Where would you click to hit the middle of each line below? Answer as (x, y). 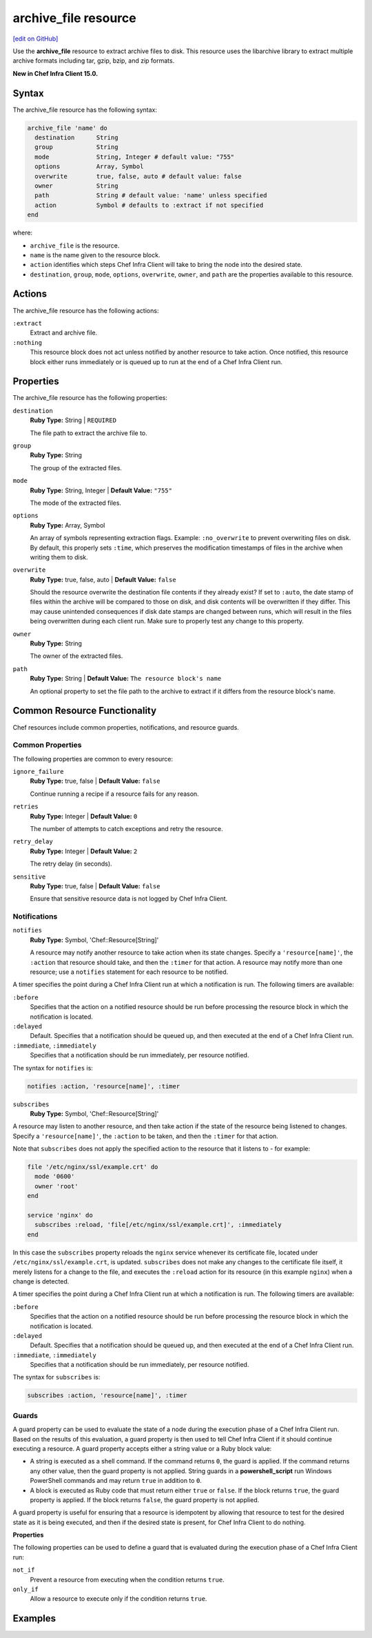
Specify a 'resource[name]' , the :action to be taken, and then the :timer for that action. (145, 1136)
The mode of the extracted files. (76, 503)
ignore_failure (39, 772)
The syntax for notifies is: (53, 1068)
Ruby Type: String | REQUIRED (73, 420)
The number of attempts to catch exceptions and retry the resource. (126, 828)
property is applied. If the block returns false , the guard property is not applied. (145, 1499)
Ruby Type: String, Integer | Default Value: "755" (101, 490)
